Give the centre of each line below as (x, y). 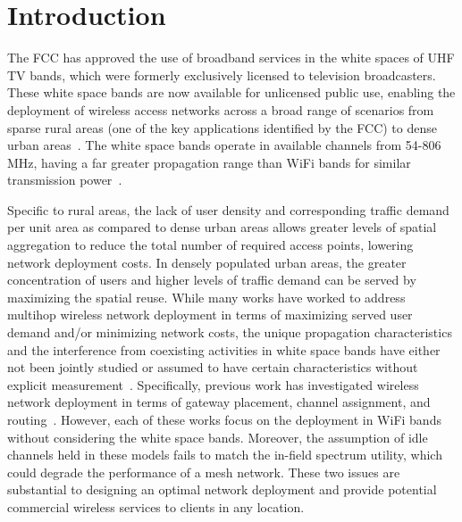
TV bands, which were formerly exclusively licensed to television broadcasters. (222, 75)
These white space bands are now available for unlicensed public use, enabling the (231, 92)
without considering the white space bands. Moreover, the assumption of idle (218, 437)
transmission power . (65, 180)
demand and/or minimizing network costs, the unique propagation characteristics (230, 332)
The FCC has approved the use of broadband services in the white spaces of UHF (231, 58)
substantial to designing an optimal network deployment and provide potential (222, 489)
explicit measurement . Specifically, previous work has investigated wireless (213, 384)
